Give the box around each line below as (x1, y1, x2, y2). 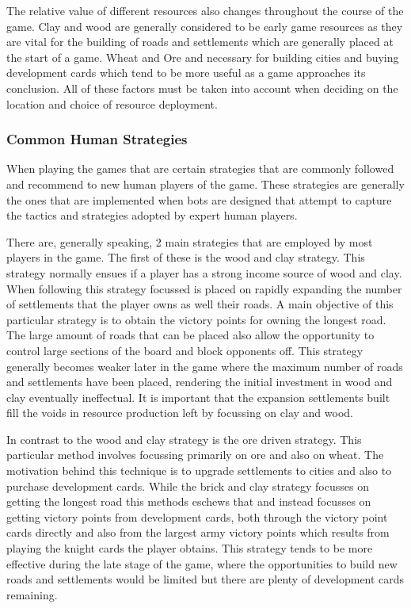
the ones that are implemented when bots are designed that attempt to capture (6, 191, 392, 208)
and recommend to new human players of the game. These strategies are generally (6, 175, 405, 192)
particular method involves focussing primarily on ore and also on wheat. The (6, 446, 384, 463)
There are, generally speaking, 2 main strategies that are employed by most (6, 233, 373, 250)
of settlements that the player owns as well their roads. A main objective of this (6, 296, 394, 312)
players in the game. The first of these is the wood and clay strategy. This (6, 249, 365, 266)
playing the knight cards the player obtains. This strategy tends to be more (6, 540, 373, 556)
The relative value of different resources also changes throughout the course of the (6, 2, 404, 18)
